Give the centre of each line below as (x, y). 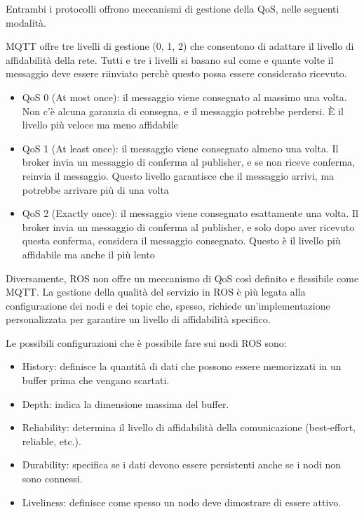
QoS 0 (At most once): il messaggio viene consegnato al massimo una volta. (184, 97)
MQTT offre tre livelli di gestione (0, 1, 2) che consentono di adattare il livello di (180, 46)
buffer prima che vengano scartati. (96, 380)
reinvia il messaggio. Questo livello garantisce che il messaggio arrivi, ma (178, 175)
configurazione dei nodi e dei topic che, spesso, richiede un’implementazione (168, 305)
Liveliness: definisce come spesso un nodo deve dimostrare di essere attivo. (182, 502)
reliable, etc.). (52, 441)
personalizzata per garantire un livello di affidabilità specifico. (138, 319)
